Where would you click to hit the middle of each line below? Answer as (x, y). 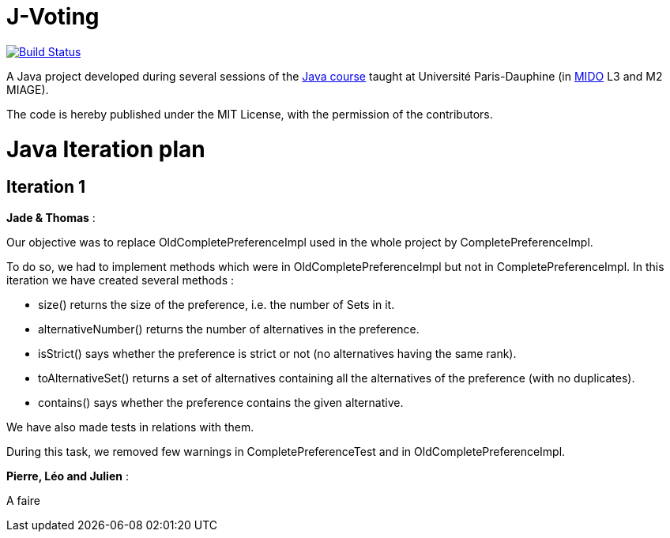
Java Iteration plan (106, 149)
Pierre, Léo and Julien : (68, 476)
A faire (24, 500)
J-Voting (53, 17)
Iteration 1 (46, 187)
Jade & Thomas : (51, 217)
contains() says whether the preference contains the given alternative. (221, 402)
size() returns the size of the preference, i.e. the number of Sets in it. (216, 304)
